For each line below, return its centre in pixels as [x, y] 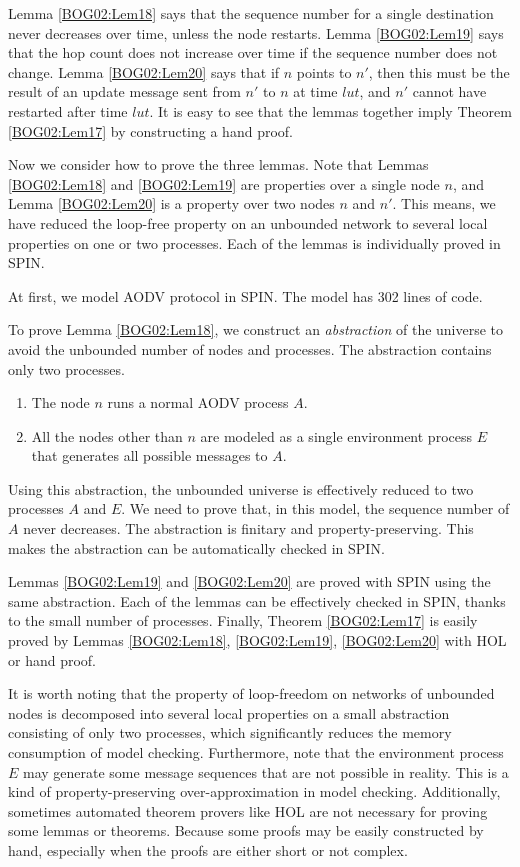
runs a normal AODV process [198, 402]
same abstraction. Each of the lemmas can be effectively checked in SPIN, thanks [257, 600]
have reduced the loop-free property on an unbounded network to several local [248, 222]
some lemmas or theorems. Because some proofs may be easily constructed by [246, 830]
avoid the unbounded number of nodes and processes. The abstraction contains [250, 348]
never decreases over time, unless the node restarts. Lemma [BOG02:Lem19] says [256, 32]
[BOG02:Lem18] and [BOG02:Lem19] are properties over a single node [224, 183]
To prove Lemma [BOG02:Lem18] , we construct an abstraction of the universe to [256, 329]
